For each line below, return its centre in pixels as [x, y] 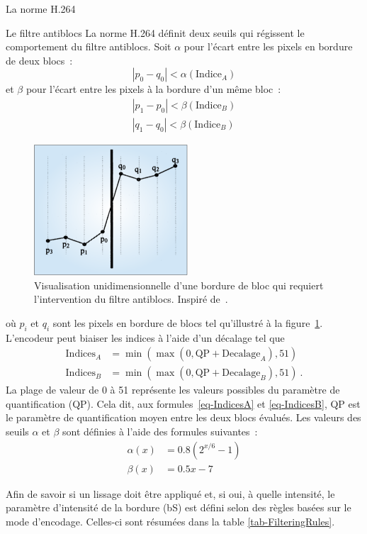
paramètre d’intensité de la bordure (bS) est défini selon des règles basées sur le [179, 507]
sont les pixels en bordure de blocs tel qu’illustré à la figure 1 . [188, 322]
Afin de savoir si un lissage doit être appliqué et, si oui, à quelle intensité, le [170, 493]
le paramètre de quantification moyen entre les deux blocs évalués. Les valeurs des [183, 417]
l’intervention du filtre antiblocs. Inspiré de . [131, 299]
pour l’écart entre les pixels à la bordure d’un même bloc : [153, 89]
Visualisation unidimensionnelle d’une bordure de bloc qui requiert [179, 285]
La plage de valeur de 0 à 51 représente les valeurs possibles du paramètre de [173, 390]
